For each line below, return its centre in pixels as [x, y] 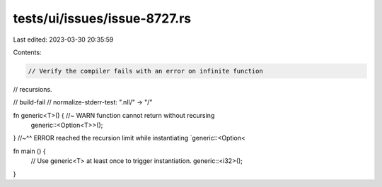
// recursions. [33, 89]
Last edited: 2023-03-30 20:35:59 [63, 40]
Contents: [27, 52]
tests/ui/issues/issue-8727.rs [102, 18]
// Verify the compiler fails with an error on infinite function [145, 71]
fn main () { [29, 151]
